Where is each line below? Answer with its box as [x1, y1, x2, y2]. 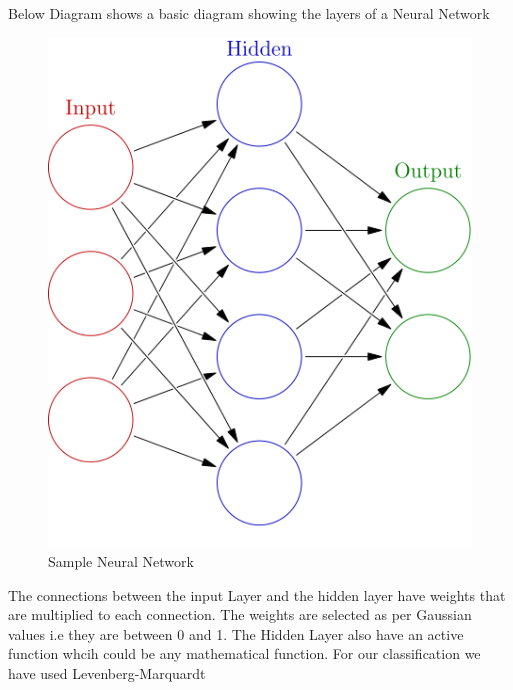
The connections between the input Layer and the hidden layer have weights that [8, 584, 506, 605]
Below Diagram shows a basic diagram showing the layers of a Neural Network [8, 3, 490, 23]
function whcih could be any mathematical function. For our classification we [8, 643, 481, 664]
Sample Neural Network [48, 550, 194, 571]
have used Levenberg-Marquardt [8, 662, 206, 683]
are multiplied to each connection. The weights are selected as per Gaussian [8, 604, 472, 625]
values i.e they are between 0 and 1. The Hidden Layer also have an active [8, 623, 464, 644]
